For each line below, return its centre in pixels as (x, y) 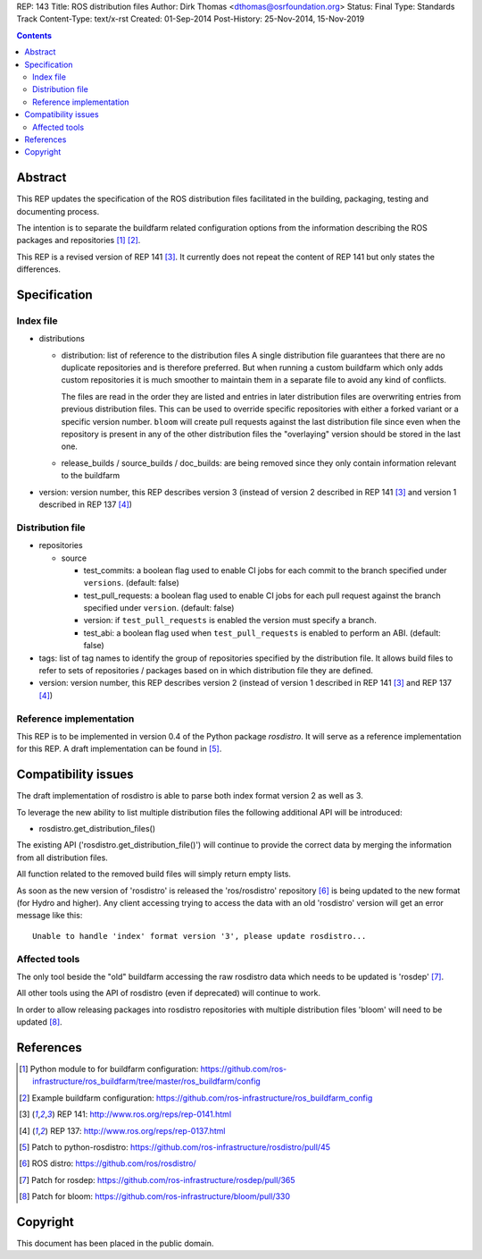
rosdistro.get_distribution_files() (97, 829)
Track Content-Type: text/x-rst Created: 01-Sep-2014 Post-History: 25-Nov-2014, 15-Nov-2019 (191, 19)
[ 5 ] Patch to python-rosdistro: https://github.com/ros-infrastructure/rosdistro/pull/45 (175, 1147)
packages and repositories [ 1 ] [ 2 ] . (79, 241)
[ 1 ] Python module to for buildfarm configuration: (109, 1069)
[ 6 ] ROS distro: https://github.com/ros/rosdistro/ (108, 1163)
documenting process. (58, 211)
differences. (39, 269)
